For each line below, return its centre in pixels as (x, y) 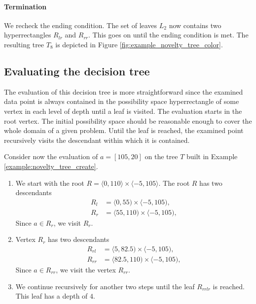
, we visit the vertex (86, 270)
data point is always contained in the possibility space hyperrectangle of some (122, 101)
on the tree (161, 156)
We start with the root (50, 183)
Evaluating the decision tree (77, 71)
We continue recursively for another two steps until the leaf (105, 286)
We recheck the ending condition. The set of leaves (81, 25)
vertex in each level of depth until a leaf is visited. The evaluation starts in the (123, 111)
